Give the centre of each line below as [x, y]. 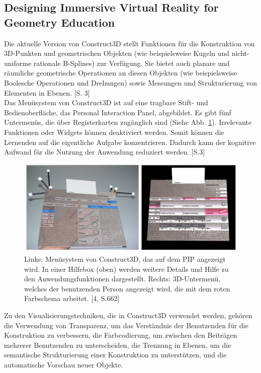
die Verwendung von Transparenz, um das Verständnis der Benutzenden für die [126, 325]
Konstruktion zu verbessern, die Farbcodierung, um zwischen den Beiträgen [121, 335]
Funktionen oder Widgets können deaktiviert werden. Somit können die [114, 132]
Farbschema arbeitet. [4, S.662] [72, 298]
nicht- [240, 53]
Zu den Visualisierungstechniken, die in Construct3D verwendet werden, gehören [128, 315]
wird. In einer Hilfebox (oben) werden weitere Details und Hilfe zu [126, 269]
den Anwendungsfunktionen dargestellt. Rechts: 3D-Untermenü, [122, 279]
